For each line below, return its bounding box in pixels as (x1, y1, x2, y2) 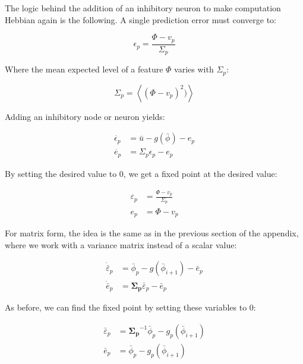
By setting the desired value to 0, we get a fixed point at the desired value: (5, 167, 277, 179)
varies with (174, 63, 214, 75)
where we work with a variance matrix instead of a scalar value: (5, 238, 237, 251)
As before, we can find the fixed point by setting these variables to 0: (5, 301, 256, 314)
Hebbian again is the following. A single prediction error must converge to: (5, 13, 276, 26)
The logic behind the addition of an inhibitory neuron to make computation (5, 2, 281, 14)
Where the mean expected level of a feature (5, 63, 163, 75)
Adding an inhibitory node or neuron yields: (5, 110, 165, 122)
